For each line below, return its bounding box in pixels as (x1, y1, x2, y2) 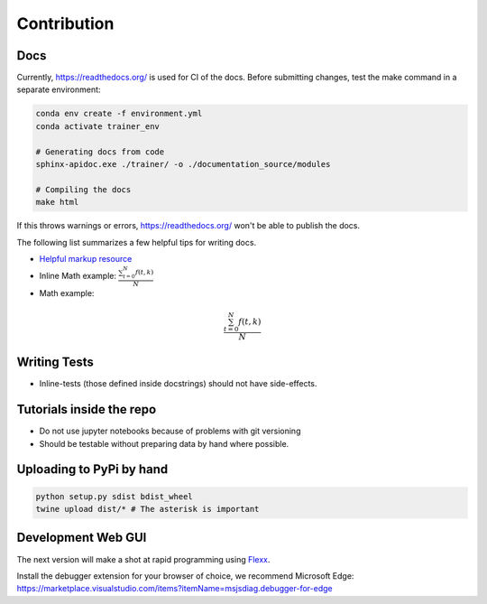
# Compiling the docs (35, 184, 132, 194)
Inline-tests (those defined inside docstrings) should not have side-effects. (39, 378, 317, 389)
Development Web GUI (16, 530, 147, 545)
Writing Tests (16, 355, 95, 370)
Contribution (16, 14, 115, 33)
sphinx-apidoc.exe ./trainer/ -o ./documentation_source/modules (35, 159, 331, 169)
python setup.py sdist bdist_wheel (35, 491, 193, 501)
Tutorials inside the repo (16, 402, 157, 417)
